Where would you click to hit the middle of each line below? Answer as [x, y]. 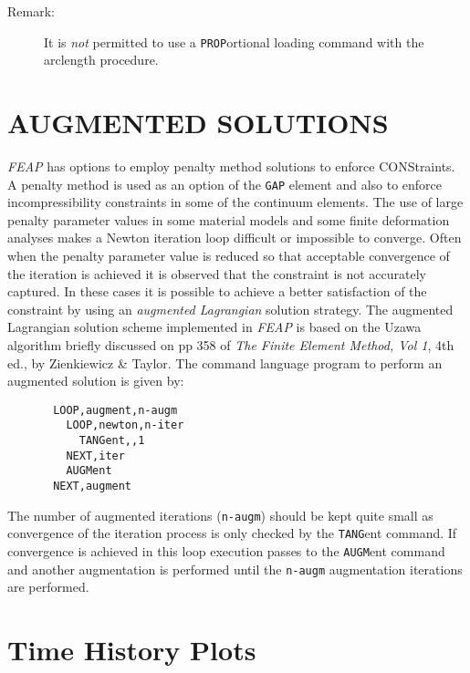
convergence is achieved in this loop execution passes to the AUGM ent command [226, 551]
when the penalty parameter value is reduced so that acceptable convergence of [229, 255]
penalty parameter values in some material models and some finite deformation [229, 219]
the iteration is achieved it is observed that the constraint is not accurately [217, 273]
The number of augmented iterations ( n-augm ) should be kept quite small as [220, 515]
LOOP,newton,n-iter [125, 425]
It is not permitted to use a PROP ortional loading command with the [234, 41]
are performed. [48, 587]
